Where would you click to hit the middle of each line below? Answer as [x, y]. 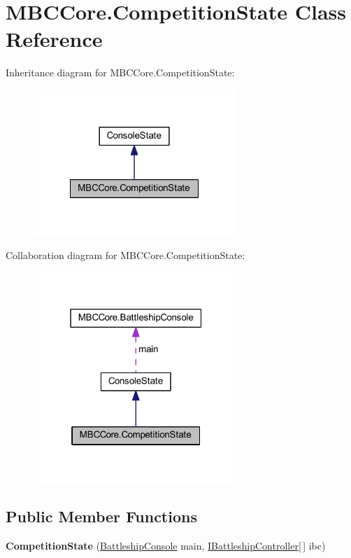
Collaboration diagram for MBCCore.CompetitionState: [126, 254]
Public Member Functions [101, 516]
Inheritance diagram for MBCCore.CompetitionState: [120, 72]
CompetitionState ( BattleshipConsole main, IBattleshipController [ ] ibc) [166, 545]
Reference [54, 39]
